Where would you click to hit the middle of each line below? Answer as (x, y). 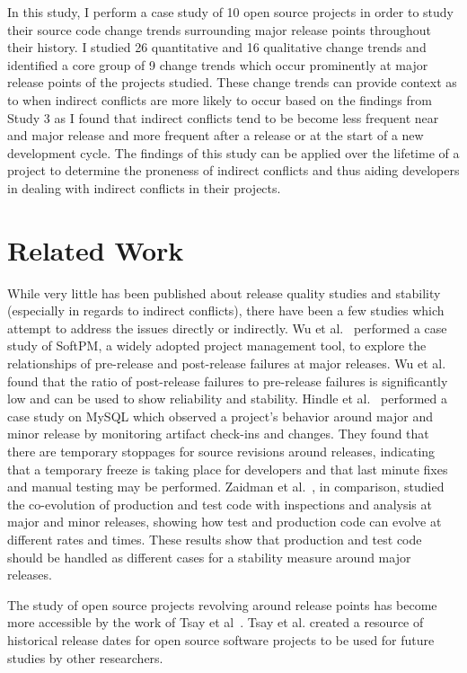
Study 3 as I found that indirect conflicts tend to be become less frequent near (223, 117)
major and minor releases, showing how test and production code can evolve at (225, 522)
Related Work (96, 249)
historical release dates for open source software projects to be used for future (221, 639)
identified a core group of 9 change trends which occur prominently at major (218, 64)
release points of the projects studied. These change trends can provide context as (232, 82)
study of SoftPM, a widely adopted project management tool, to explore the (217, 345)
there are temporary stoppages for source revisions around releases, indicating (221, 451)
